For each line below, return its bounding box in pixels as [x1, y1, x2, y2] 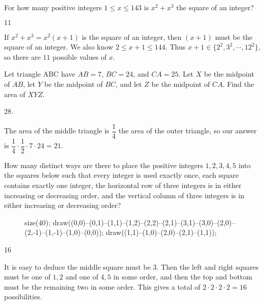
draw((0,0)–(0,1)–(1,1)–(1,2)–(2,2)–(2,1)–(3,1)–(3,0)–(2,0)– [53, 217, 235, 227]
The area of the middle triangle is [4, 125, 109, 136]
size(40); [25, 217, 51, 227]
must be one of [4, 271, 51, 282]
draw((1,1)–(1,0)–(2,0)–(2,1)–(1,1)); [106, 227, 217, 238]
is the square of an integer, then [82, 31, 182, 42]
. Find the [223, 78, 254, 89]
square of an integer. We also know [4, 41, 113, 52]
